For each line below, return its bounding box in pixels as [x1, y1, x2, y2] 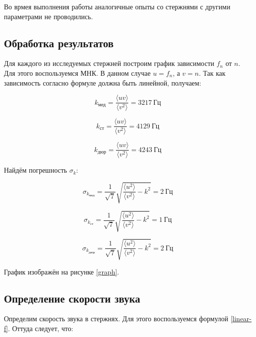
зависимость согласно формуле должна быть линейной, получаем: [4, 77, 201, 88]
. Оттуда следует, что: [8, 323, 73, 333]
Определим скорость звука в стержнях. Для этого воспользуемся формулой [4, 313, 228, 324]
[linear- [230, 313, 252, 324]
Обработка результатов [4, 35, 114, 50]
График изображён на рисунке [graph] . [4, 266, 119, 276]
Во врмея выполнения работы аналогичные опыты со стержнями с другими [4, 1, 230, 11]
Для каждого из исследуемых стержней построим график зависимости [4, 58, 214, 68]
